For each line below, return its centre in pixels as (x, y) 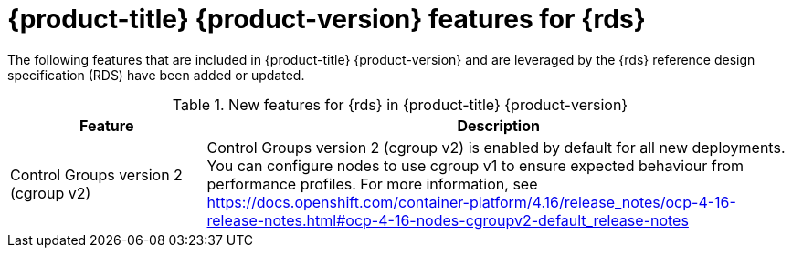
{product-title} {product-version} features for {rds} (327, 19)
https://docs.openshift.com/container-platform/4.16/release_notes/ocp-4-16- (471, 202)
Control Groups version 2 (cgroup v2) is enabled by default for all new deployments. (496, 147)
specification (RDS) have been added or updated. (156, 75)
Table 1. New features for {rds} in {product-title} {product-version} (400, 104)
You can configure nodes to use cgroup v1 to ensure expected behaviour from (475, 165)
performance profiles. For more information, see (372, 184)
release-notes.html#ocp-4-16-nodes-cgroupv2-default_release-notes (448, 220)
